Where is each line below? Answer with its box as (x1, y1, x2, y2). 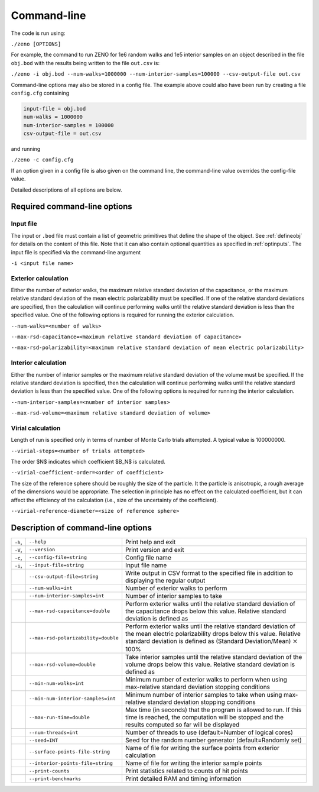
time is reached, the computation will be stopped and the (125, 713, 284, 722)
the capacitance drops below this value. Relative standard (125, 607, 287, 615)
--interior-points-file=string (28, 760, 113, 766)
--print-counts (28, 768, 70, 774)
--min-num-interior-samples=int (28, 695, 116, 702)
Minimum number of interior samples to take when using (125, 691, 282, 699)
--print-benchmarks (28, 775, 82, 782)
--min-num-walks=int (28, 680, 84, 686)
